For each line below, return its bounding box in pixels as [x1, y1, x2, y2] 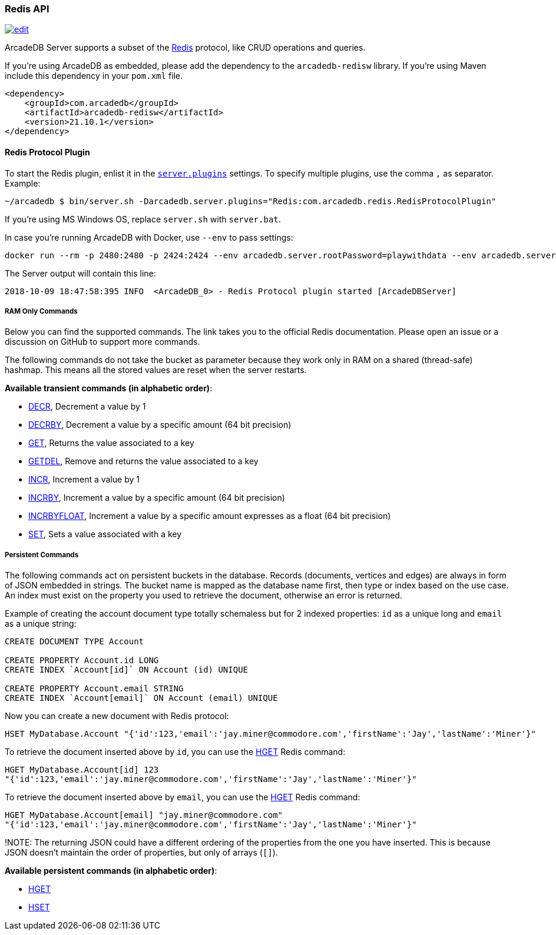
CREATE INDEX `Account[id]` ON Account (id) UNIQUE [5, 665, 249, 675]
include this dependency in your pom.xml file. [5, 71, 183, 81]
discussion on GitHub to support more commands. [5, 337, 200, 347]
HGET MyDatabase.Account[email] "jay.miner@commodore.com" [5, 810, 283, 820]
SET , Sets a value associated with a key [28, 529, 182, 540]
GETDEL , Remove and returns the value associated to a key [28, 456, 259, 467]
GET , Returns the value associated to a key [28, 438, 194, 448]
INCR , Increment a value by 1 [28, 474, 140, 485]
